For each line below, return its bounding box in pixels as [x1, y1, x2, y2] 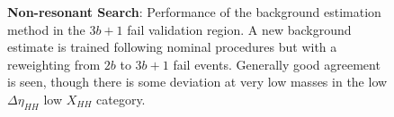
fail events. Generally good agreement [173, 54, 381, 73]
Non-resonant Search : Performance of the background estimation [7, 3, 381, 21]
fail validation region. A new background [127, 20, 352, 38]
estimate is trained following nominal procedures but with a [7, 38, 337, 56]
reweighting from [7, 54, 101, 73]
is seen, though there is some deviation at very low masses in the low [7, 72, 388, 91]
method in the [7, 20, 85, 38]
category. [96, 89, 146, 108]
